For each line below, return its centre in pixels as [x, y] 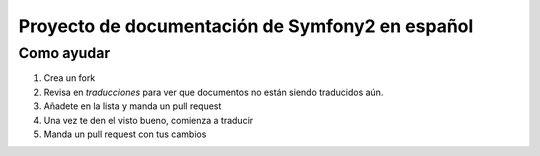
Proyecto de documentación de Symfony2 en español [246, 26]
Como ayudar [64, 53]
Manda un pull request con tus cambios [125, 134]
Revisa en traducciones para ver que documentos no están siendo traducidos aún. [213, 92]
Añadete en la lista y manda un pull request [132, 106]
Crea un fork [69, 78]
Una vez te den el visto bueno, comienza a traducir [148, 120]
